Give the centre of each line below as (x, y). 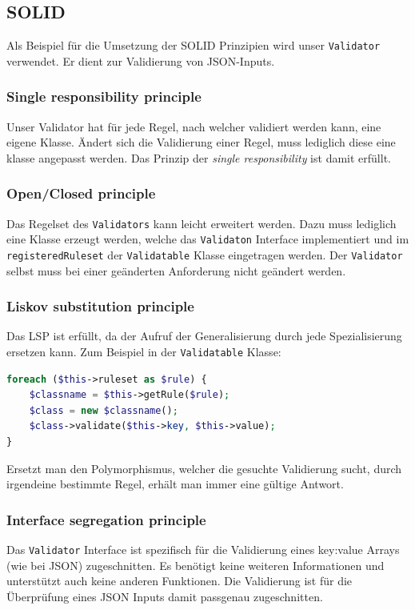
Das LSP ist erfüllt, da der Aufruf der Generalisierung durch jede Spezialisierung (204, 336)
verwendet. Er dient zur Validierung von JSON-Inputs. (141, 60)
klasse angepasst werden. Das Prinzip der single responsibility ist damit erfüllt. (199, 157)
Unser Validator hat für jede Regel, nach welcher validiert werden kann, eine (194, 126)
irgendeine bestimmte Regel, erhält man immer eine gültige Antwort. (175, 484)
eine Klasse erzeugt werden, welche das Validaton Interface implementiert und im (208, 239)
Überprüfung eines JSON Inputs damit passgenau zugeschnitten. (165, 596)
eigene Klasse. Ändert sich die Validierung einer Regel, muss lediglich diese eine (201, 142)
